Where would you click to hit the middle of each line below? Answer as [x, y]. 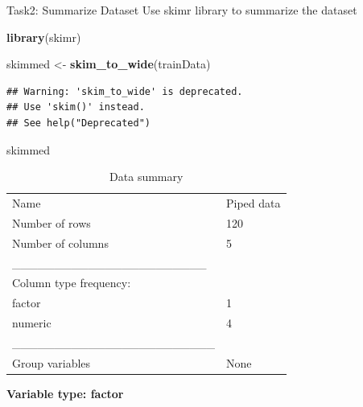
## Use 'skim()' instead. [76, 107]
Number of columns [60, 243]
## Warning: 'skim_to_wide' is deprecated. [125, 91]
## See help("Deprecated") [78, 123]
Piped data [254, 203]
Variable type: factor [65, 393]
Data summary [146, 177]
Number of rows [52, 222]
